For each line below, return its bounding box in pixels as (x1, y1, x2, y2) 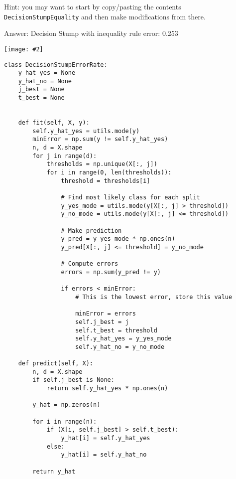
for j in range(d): (32, 152, 97, 160)
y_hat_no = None (18, 77, 72, 85)
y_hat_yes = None (18, 69, 76, 77)
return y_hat (32, 468, 76, 475)
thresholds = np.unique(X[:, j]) (46, 160, 157, 168)
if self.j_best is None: (32, 376, 115, 384)
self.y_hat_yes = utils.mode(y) (32, 127, 140, 135)
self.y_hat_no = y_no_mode (75, 343, 165, 350)
